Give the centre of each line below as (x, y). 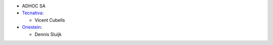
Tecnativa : (33, 13)
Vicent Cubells (50, 20)
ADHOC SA (34, 6)
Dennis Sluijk (48, 34)
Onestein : (32, 27)
